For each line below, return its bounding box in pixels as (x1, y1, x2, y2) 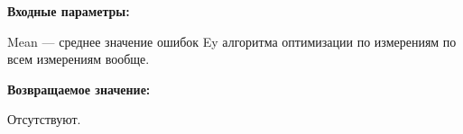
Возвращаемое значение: (7, 79, 151, 98)
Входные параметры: (7, 2, 130, 20)
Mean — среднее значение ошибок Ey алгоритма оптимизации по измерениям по (7, 31, 457, 50)
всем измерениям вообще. (7, 49, 150, 68)
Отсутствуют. (7, 110, 81, 129)
